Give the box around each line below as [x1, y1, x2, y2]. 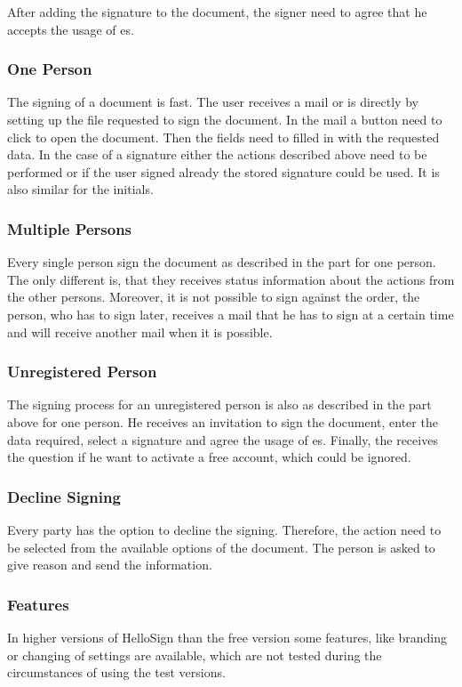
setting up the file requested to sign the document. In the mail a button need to [7, 110, 442, 128]
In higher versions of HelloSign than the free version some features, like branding [7, 627, 447, 646]
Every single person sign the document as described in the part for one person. [7, 253, 436, 271]
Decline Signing [7, 485, 121, 507]
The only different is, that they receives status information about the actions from [7, 270, 455, 288]
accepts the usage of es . [7, 20, 134, 38]
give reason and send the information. [7, 555, 212, 574]
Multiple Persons [7, 217, 132, 239]
